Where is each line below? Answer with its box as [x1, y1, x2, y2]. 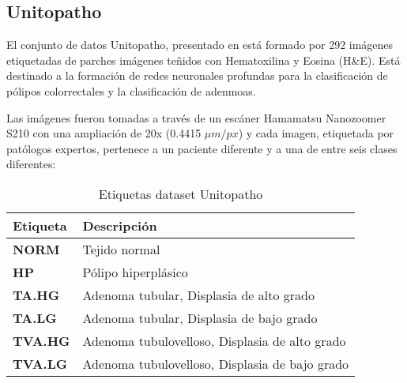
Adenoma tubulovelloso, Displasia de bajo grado [82, 354, 349, 373]
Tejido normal [82, 239, 160, 258]
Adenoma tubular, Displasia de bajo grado [82, 308, 318, 327]
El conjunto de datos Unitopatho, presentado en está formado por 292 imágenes [6, 36, 394, 53]
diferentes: [6, 156, 56, 172]
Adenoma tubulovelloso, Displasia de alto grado [82, 331, 346, 350]
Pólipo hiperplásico [82, 262, 188, 281]
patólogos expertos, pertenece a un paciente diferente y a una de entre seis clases [6, 140, 398, 156]
